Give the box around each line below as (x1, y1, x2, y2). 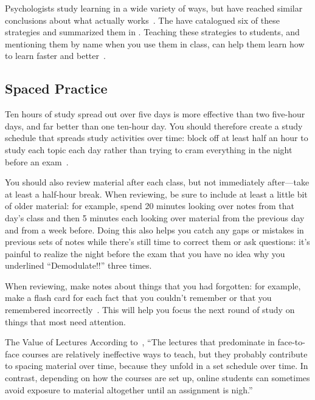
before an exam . (5, 155, 69, 168)
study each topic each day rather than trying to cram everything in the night (5, 143, 292, 156)
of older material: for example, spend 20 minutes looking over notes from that (5, 199, 295, 212)
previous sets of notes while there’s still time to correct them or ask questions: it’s (5, 235, 310, 248)
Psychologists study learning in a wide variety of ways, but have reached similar (5, 2, 303, 14)
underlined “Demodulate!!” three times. (5, 259, 152, 272)
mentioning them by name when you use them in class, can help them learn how (5, 37, 305, 50)
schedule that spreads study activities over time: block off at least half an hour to (5, 131, 308, 144)
